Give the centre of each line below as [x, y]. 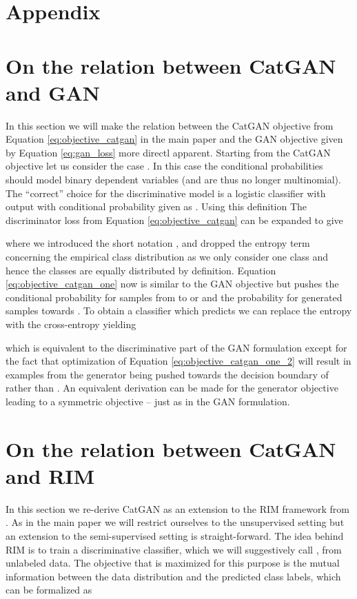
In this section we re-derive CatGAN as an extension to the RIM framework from [177, 508]
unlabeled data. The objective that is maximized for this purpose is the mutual [173, 563]
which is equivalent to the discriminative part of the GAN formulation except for [176, 347]
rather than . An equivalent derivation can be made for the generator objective [172, 388]
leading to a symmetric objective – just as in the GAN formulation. [148, 401]
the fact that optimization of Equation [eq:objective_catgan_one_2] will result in [178, 361]
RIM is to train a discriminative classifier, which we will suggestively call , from [174, 549]
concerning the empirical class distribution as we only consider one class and [167, 257]
